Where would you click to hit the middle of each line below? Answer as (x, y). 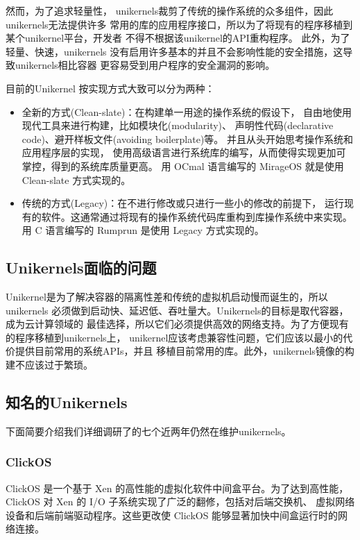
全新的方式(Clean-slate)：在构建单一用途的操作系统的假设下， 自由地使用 (187, 111)
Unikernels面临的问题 (81, 268)
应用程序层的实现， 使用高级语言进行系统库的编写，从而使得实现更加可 (184, 152)
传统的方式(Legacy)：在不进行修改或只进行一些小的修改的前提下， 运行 (183, 203)
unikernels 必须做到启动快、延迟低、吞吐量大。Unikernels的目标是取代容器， (177, 310)
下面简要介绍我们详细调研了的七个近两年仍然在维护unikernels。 (148, 431)
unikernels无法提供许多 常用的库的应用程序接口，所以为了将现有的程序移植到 (179, 24)
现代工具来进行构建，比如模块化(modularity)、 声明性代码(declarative (178, 125)
